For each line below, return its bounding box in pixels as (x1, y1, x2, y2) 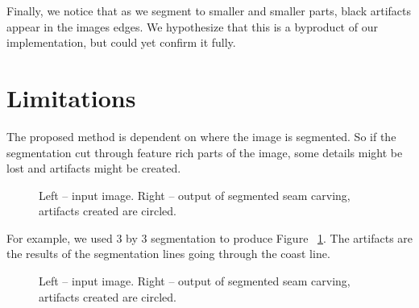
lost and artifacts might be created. (6, 160, 181, 177)
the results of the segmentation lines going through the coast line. (6, 245, 330, 262)
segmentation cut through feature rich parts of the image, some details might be (6, 144, 403, 160)
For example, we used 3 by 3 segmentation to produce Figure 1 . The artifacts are (6, 229, 413, 246)
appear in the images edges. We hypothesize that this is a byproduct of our (6, 18, 378, 35)
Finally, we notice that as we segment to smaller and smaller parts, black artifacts (6, 2, 412, 19)
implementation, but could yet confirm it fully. (6, 34, 236, 51)
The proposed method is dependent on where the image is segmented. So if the (6, 127, 396, 144)
